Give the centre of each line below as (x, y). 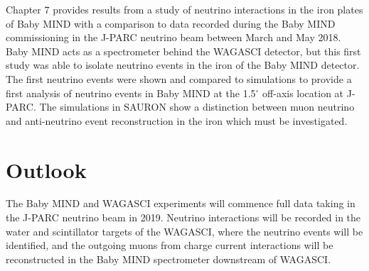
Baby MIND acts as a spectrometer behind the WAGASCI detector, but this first (183, 51)
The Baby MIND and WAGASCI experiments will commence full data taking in (181, 203)
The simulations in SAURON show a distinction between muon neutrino (197, 107)
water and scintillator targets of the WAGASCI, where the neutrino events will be (184, 231)
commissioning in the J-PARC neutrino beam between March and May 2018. (173, 37)
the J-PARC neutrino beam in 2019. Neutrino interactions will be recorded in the (183, 217)
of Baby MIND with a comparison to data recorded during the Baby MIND (171, 23)
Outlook (46, 169)
